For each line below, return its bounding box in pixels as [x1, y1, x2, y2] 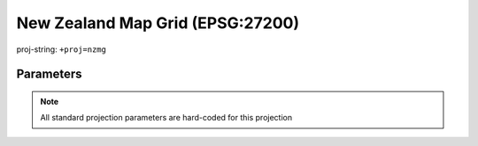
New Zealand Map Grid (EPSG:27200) [16, 13, 300, 33]
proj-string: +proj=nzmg [16, 44, 106, 55]
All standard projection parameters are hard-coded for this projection [40, 113, 292, 123]
